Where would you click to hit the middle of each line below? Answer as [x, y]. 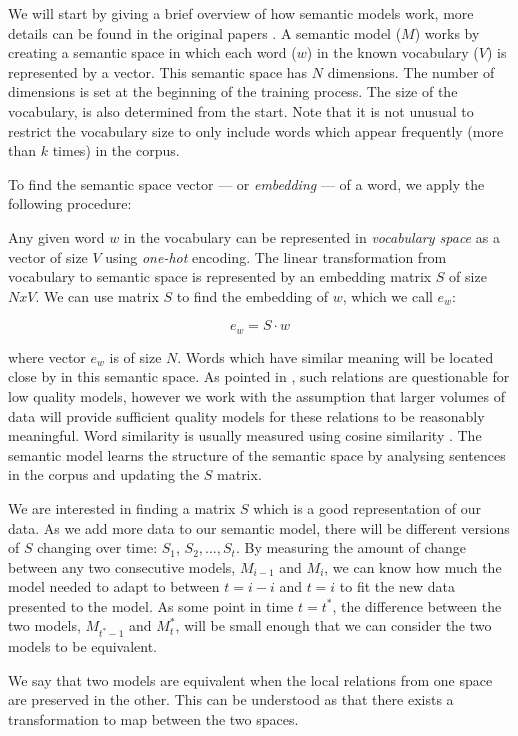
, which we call [387, 295]
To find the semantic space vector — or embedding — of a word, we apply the [246, 183]
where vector [47, 356]
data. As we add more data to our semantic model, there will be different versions [259, 527]
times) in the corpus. [116, 150]
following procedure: [70, 203]
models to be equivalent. [83, 646]
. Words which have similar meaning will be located [335, 356]
